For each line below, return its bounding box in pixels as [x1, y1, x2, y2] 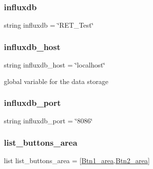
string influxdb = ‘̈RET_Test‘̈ [4, 20, 94, 30]
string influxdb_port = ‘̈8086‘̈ [4, 116, 93, 126]
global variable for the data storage [4, 76, 108, 86]
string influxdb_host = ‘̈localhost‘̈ [4, 60, 105, 70]
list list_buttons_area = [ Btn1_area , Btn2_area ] [4, 155, 150, 166]
